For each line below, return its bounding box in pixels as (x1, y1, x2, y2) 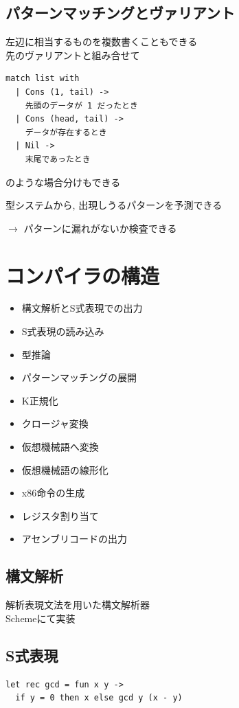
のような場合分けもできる (5, 174, 121, 189)
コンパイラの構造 (5, 261, 160, 289)
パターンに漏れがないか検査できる (23, 220, 177, 235)
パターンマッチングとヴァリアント (5, 2, 236, 23)
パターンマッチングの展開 (21, 370, 137, 385)
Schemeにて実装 (5, 610, 76, 625)
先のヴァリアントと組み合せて (5, 47, 140, 62)
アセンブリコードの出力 (21, 532, 128, 546)
